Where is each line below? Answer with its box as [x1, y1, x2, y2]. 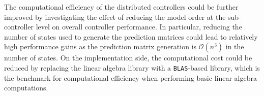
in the [225, 41, 244, 52]
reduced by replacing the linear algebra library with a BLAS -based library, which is [4, 62, 260, 73]
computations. [4, 82, 48, 93]
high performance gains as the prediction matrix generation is [4, 41, 197, 52]
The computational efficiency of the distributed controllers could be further [4, 2, 239, 12]
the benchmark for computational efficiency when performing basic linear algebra [4, 72, 257, 83]
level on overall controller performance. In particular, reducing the [36, 21, 242, 32]
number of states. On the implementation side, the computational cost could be [4, 52, 252, 63]
